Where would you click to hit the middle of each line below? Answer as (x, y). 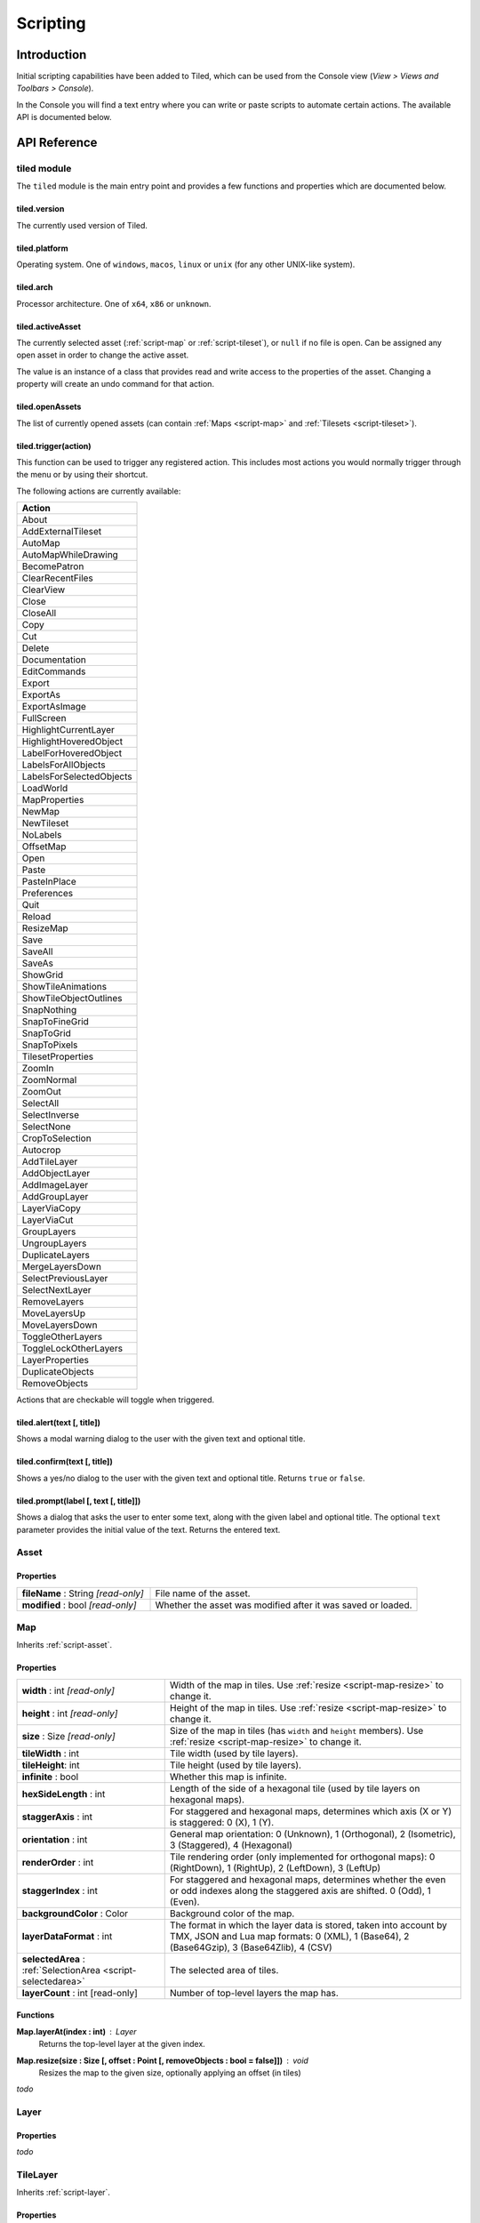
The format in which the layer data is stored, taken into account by (308, 1925)
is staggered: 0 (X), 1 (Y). (222, 1822)
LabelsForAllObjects (64, 765)
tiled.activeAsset (49, 326)
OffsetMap (44, 847)
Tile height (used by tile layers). (236, 1765)
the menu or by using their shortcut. (82, 475)
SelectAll (40, 1103)
